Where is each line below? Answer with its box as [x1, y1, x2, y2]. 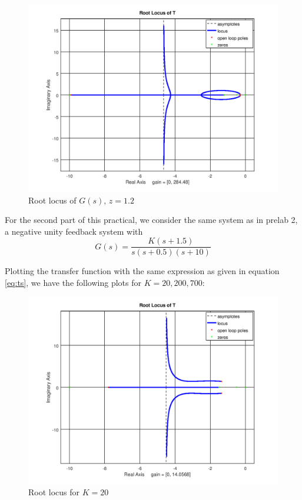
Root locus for [28, 486, 80, 498]
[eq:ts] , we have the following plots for [5, 276, 141, 289]
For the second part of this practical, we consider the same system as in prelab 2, [5, 214, 298, 226]
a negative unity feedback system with [5, 225, 143, 237]
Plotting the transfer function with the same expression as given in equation [5, 265, 280, 277]
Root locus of [28, 194, 77, 206]
